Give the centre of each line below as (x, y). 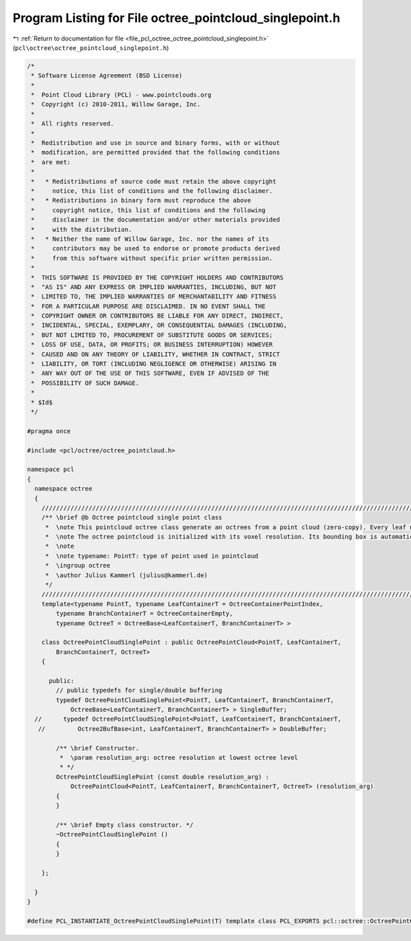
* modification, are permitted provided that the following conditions (155, 152)
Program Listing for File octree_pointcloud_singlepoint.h (176, 18)
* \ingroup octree (78, 566)
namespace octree (63, 489)
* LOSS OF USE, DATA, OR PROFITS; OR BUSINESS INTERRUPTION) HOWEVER (152, 345)
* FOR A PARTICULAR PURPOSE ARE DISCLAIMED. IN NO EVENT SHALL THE (148, 306)
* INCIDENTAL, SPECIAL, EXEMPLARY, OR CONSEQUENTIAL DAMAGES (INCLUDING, (159, 325)
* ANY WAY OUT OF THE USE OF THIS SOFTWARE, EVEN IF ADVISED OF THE (150, 373)
